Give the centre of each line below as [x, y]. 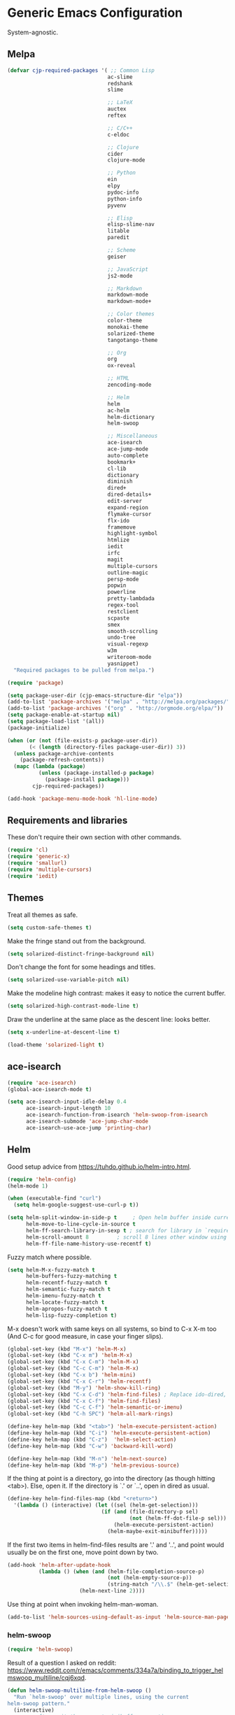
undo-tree [122, 638]
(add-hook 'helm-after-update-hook [59, 1565]
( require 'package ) [36, 683]
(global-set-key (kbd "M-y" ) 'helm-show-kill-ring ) [84, 1388]
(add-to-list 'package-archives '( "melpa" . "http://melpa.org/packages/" [119, 702]
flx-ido [119, 520]
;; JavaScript [128, 269]
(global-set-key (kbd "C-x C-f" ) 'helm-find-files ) [84, 1401]
